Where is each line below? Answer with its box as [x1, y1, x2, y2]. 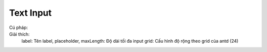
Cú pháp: [9, 25, 28, 30]
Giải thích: [9, 31, 30, 37]
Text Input [9, 7, 52, 18]
